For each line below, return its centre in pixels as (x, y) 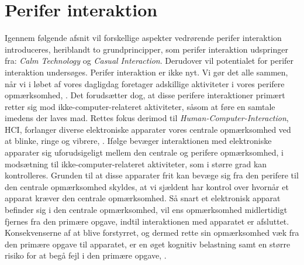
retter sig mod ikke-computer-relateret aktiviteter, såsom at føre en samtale (140, 106)
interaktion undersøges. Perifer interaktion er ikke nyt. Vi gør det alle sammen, (146, 72)
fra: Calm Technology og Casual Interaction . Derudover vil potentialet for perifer (149, 61)
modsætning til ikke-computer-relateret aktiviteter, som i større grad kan (136, 164)
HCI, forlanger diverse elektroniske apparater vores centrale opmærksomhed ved (148, 129)
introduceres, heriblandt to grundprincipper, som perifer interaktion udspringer (146, 49)
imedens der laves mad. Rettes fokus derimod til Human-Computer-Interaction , (147, 118)
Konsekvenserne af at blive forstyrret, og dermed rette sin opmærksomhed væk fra (152, 233)
